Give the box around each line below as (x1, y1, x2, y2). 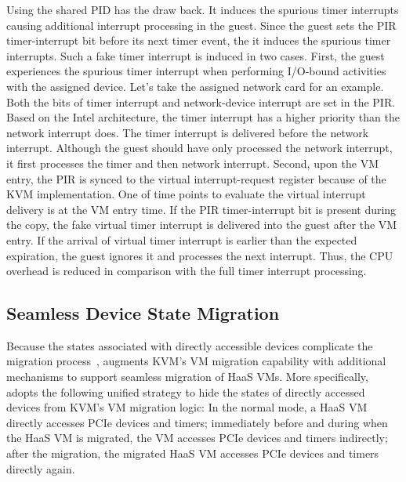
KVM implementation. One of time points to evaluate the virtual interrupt (6, 186, 366, 202)
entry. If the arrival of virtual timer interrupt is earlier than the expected (6, 231, 357, 248)
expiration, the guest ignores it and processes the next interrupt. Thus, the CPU (6, 247, 393, 263)
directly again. (6, 460, 75, 477)
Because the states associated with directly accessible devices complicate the (6, 337, 373, 353)
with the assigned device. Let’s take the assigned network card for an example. (6, 78, 384, 94)
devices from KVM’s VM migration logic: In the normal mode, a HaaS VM (6, 399, 368, 415)
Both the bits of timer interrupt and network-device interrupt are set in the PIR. (6, 93, 396, 110)
